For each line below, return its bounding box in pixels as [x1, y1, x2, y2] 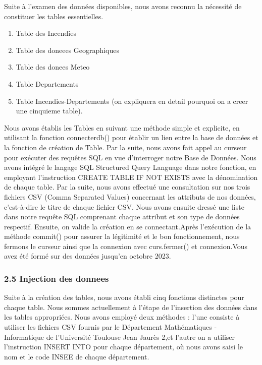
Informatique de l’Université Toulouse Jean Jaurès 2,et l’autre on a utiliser [4, 331, 235, 342]
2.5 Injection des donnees [4, 272, 109, 284]
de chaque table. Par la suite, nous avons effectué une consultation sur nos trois [4, 181, 250, 192]
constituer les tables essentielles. [4, 11, 103, 21]
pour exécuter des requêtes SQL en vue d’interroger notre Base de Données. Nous [4, 152, 256, 162]
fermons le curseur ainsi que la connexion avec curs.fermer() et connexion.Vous [4, 240, 248, 251]
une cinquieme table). [16, 105, 83, 116]
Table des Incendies [16, 28, 76, 38]
